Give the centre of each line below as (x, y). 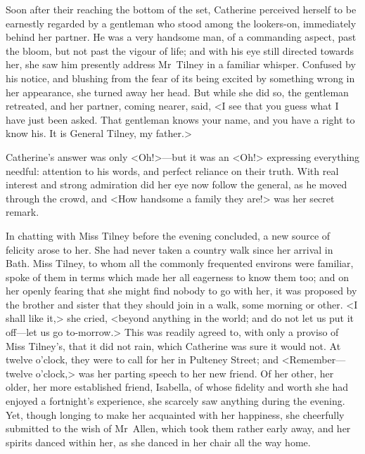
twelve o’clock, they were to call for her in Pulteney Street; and (142, 359)
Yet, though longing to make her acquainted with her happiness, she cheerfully (175, 414)
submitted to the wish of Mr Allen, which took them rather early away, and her (178, 428)
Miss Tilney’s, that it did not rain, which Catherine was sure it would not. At (173, 345)
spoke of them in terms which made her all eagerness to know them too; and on (178, 277)
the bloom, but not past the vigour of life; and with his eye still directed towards (180, 50)
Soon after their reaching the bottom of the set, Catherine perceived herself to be (181, 9)
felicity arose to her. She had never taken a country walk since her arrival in (169, 249)
